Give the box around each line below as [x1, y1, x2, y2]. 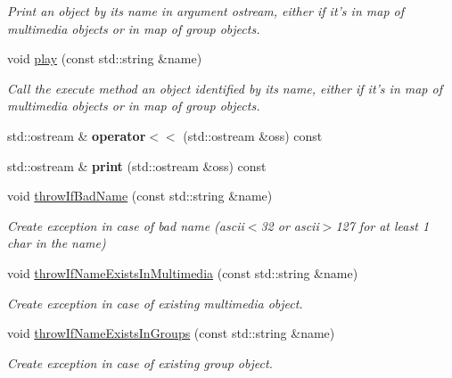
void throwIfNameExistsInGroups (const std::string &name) [7, 324, 335, 342]
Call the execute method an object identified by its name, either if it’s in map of [7, 78, 442, 97]
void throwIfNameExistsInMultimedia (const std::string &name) [7, 263, 358, 282]
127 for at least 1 [335, 216, 430, 234]
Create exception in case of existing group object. [7, 353, 273, 372]
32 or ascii [260, 216, 319, 234]
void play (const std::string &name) [7, 49, 202, 68]
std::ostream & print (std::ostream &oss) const [7, 156, 267, 175]
